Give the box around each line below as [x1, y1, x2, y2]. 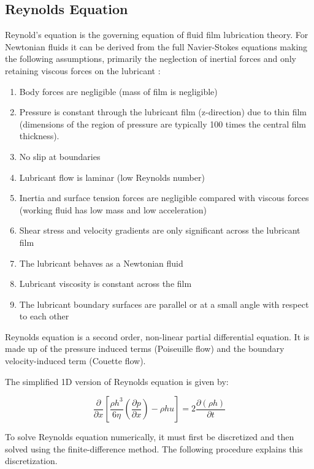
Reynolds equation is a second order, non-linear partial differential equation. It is [5, 330, 310, 343]
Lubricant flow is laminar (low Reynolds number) [19, 170, 205, 183]
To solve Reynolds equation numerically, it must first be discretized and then [5, 430, 294, 443]
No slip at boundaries [19, 150, 101, 162]
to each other [19, 310, 69, 322]
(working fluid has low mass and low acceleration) [19, 203, 207, 216]
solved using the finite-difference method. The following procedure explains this [5, 442, 303, 455]
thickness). [19, 129, 59, 142]
